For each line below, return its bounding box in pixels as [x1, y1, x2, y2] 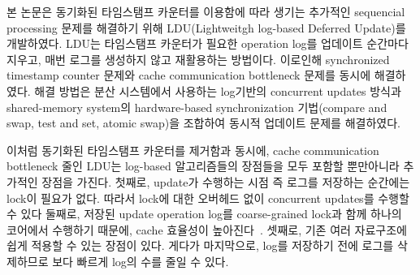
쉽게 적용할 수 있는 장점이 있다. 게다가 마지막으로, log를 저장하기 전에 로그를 [6, 237, 394, 254]
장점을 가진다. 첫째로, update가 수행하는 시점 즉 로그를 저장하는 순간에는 [41, 173, 410, 190]
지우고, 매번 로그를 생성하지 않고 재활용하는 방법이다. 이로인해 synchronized [6, 50, 390, 67]
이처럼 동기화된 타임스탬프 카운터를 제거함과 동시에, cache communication [6, 141, 379, 158]
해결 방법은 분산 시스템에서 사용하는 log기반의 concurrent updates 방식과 [34, 82, 401, 99]
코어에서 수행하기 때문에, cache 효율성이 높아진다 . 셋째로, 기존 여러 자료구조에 [6, 221, 407, 238]
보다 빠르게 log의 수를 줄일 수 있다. [52, 252, 229, 269]
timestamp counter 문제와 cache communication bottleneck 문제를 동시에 [6, 67, 371, 84]
